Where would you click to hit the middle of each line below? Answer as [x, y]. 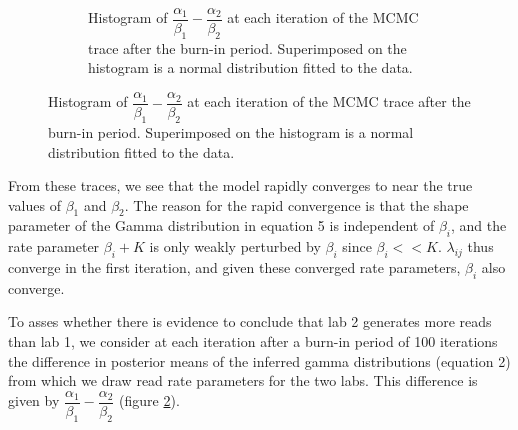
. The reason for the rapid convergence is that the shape [296, 204]
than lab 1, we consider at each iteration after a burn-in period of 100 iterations [253, 341]
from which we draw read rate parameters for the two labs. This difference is [243, 380]
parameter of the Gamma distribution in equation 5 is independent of [221, 225]
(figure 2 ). [149, 400]
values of [34, 204]
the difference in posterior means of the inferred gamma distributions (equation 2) [259, 360]
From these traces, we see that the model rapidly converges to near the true [240, 185]
